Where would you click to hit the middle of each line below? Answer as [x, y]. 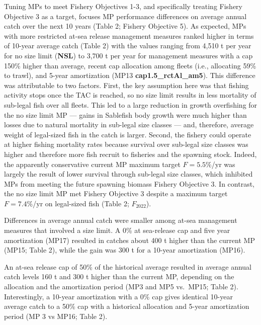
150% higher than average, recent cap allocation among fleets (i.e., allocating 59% [130, 65]
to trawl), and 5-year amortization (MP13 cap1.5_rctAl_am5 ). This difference [130, 75]
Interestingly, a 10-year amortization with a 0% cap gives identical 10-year [118, 296]
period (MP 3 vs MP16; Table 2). [56, 316]
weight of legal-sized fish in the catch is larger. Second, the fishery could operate [128, 134]
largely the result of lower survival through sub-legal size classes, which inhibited [128, 174]
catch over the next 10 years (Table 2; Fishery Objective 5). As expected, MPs [125, 26]
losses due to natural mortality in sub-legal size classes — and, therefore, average [129, 125]
